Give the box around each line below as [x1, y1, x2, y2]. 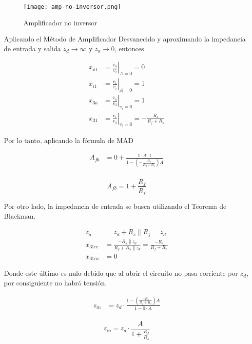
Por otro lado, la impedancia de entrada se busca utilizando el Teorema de [4, 201, 227, 211]
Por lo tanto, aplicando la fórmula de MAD [4, 135, 134, 145]
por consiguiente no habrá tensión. [4, 277, 107, 287]
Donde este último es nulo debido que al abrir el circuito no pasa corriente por [4, 268, 238, 278]
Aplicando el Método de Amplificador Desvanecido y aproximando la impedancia [4, 34, 246, 44]
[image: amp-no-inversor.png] [23, 3, 121, 10]
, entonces [115, 43, 144, 53]
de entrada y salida [4, 43, 61, 53]
